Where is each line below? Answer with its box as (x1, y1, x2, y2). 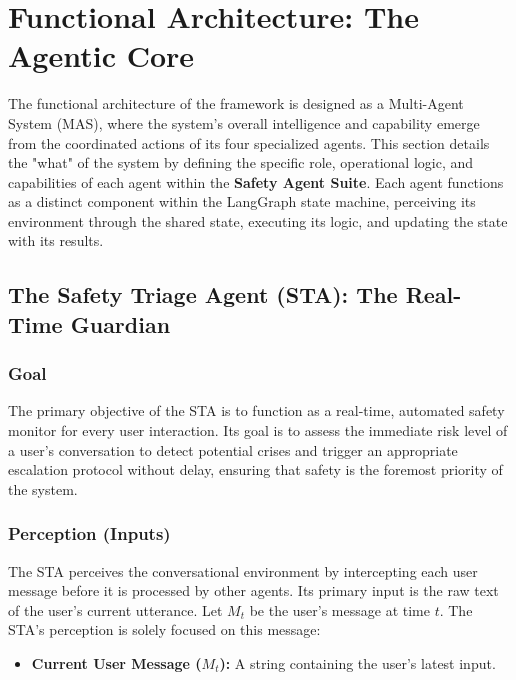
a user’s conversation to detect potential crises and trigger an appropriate (8, 439, 458, 460)
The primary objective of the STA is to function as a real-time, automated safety (8, 400, 505, 421)
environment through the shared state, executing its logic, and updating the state (8, 210, 508, 231)
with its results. (8, 230, 104, 251)
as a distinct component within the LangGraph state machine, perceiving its (8, 191, 476, 212)
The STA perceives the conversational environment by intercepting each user (8, 560, 478, 581)
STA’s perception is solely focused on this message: (8, 619, 321, 640)
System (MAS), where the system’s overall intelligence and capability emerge (8, 112, 480, 133)
